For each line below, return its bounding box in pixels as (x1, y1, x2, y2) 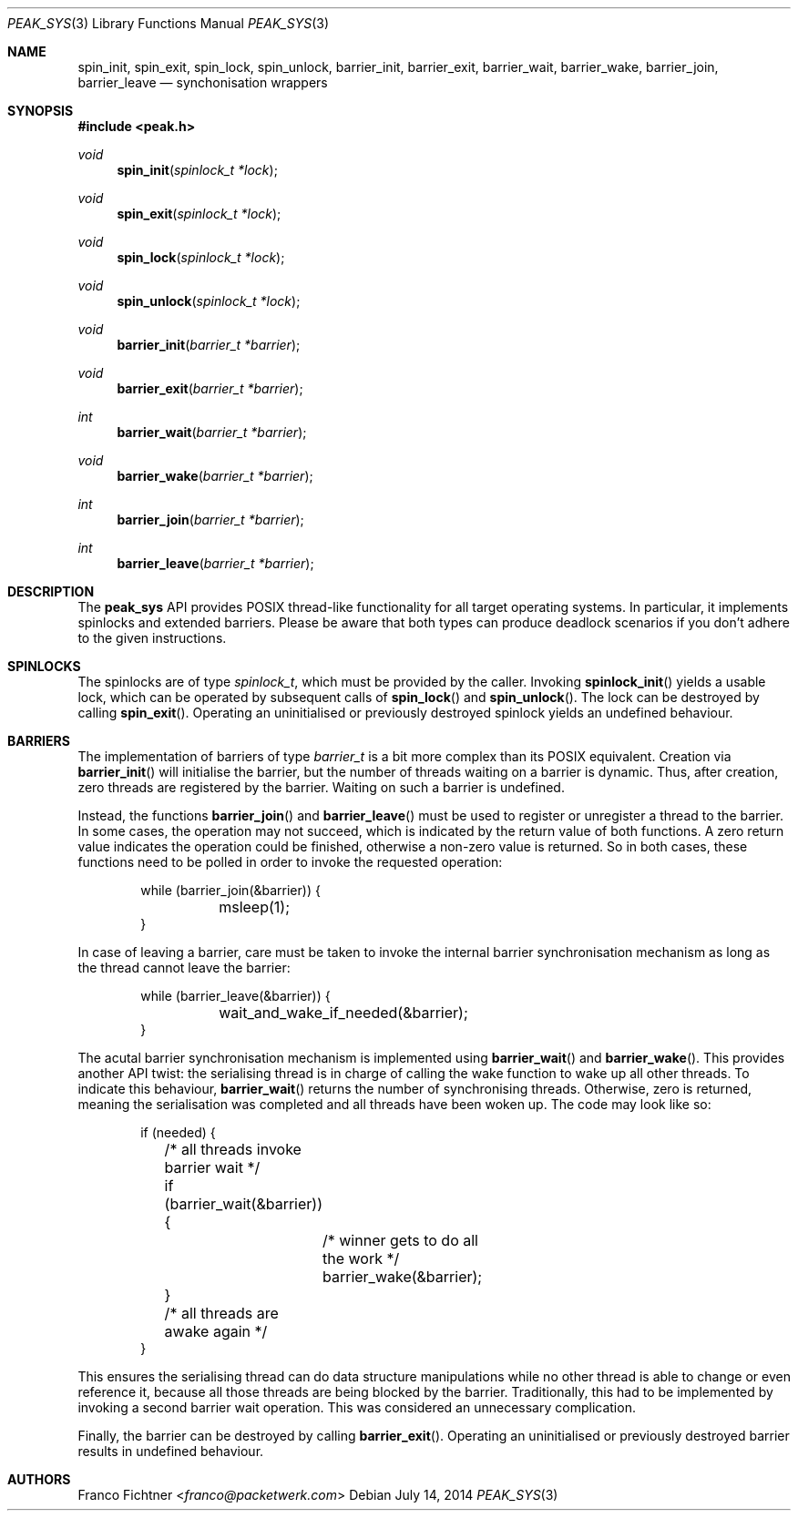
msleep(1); (219, 898, 290, 916)
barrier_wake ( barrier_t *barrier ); (117, 468, 313, 484)
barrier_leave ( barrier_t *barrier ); (117, 555, 314, 571)
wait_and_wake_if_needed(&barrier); (219, 1004, 468, 1022)
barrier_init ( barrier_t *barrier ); (117, 337, 301, 352)
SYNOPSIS (7, 103, 74, 118)
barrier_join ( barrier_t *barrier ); (117, 512, 304, 527)
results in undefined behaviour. (77, 1443, 264, 1459)
